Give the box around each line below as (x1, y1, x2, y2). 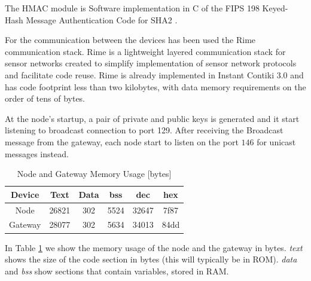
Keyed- (262, 2, 288, 14)
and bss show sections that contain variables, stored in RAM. (5, 264, 229, 277)
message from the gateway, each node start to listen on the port (5, 135, 239, 148)
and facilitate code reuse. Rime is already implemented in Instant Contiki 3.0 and (5, 68, 304, 81)
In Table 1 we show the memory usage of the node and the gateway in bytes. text (5, 241, 303, 253)
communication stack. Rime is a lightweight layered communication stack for (5, 45, 286, 57)
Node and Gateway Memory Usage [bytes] (17, 167, 172, 180)
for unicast (257, 135, 296, 148)
